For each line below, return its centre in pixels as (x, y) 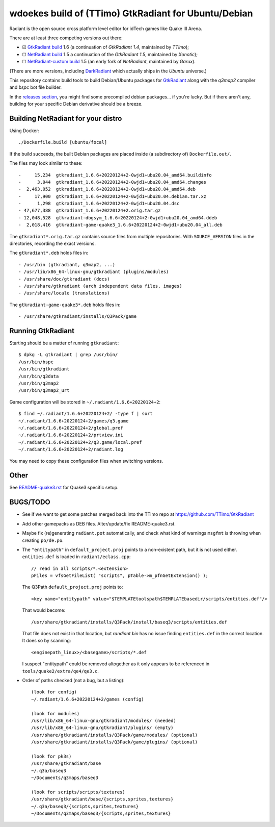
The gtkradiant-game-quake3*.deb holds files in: (65, 305)
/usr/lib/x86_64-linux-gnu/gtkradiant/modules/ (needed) (104, 720)
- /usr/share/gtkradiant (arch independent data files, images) (101, 286)
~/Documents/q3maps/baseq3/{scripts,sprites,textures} (101, 813)
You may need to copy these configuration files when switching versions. (86, 461)
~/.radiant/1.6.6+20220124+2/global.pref (71, 428)
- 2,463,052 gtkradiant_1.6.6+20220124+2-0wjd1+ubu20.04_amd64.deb (107, 189)
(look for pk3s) (51, 756)
